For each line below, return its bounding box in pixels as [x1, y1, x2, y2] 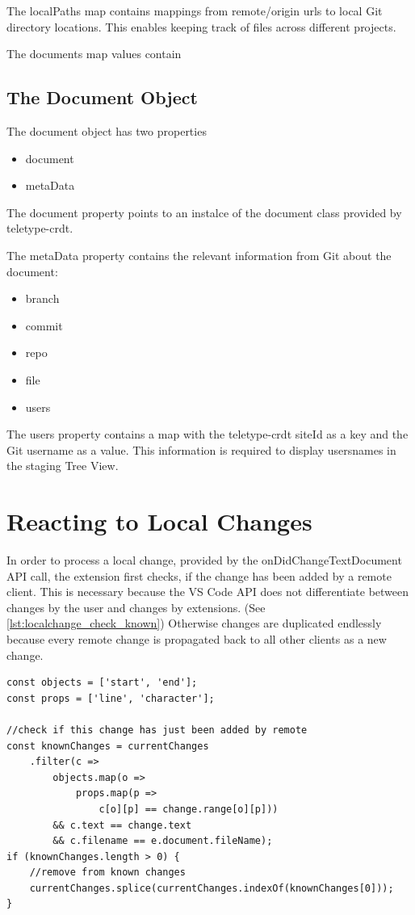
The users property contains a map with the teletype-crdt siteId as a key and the [6, 426, 409, 443]
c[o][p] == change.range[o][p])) [99, 803, 279, 815]
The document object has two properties [6, 122, 207, 139]
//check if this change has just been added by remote [6, 724, 308, 736]
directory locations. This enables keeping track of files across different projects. [6, 18, 396, 35]
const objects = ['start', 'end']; [6, 677, 198, 689]
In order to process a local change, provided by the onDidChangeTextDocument [6, 552, 402, 569]
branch [25, 290, 60, 307]
